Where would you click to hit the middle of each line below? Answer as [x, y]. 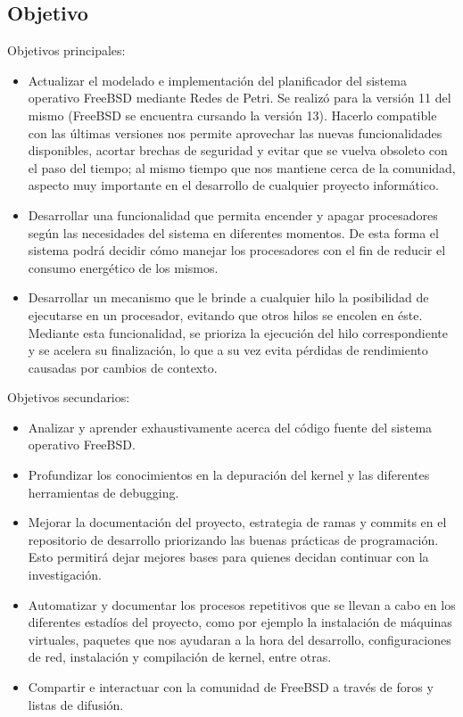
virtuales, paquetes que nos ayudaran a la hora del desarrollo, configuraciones [240, 639]
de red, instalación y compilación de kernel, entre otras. [180, 657]
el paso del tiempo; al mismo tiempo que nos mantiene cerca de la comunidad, [242, 167]
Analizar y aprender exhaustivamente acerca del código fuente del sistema [230, 427]
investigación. [65, 575]
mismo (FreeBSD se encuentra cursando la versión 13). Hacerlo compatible [232, 115]
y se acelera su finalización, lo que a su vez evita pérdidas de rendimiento [228, 350]
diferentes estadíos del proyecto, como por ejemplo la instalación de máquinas [240, 622]
